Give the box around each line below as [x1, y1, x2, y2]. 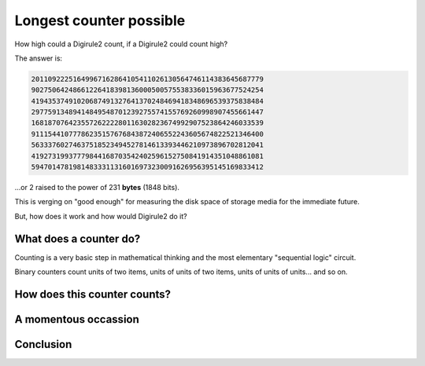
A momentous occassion [14, 313, 139, 326]
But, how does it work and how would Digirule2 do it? [14, 211, 188, 221]
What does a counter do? [14, 232, 141, 245]
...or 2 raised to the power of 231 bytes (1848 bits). [14, 183, 180, 192]
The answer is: [14, 53, 63, 63]
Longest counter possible [14, 12, 186, 29]
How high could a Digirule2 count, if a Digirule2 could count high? [14, 39, 228, 49]
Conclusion [14, 338, 72, 351]
